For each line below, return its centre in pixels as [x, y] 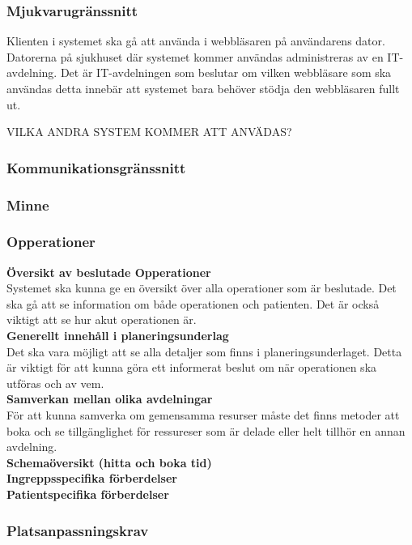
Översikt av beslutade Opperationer [109, 272]
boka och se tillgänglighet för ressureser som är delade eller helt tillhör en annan [206, 430]
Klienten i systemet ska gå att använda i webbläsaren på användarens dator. [196, 41]
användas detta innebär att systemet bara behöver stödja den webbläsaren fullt [203, 88]
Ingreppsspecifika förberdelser [92, 478]
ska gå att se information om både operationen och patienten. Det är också [193, 303]
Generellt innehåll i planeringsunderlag [118, 336]
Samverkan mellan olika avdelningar [110, 399]
